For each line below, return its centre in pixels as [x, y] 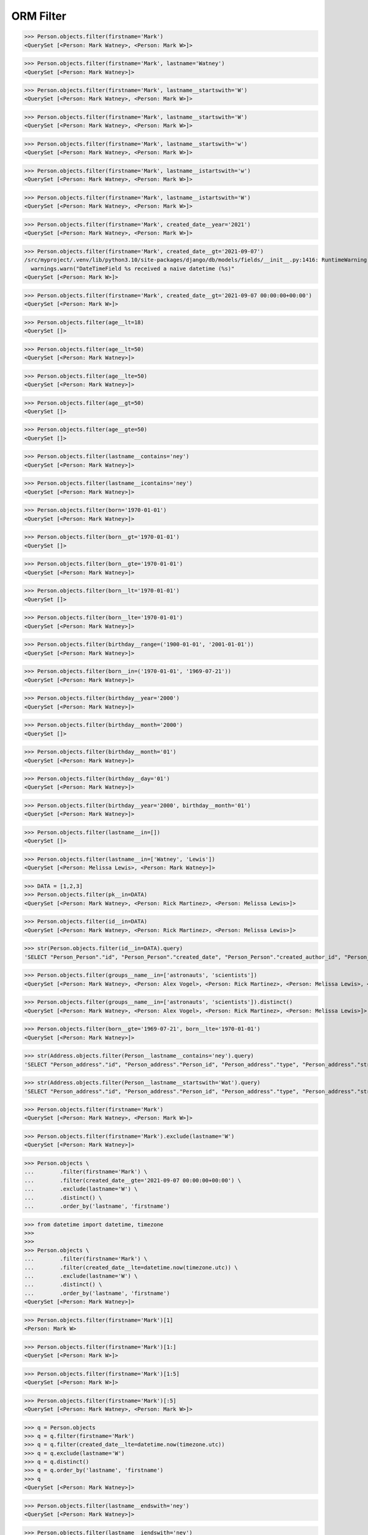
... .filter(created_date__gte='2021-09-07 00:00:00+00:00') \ [133, 1180]
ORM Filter [39, 16]
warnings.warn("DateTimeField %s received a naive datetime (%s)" [133, 268]
